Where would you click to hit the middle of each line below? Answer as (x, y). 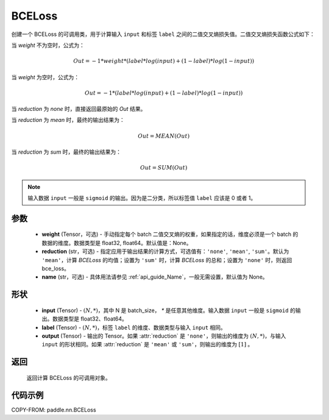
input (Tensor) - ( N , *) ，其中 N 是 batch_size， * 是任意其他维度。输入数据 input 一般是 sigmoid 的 (168, 310)
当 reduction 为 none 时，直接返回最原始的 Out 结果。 (79, 109)
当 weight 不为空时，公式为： (48, 45)
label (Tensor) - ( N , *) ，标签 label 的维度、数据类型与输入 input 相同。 (134, 327)
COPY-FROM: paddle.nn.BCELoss (54, 410)
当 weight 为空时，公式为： (45, 77)
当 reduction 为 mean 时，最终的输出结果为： (68, 120)
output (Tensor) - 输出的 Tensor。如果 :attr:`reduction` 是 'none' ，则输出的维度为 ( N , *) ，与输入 (164, 336)
